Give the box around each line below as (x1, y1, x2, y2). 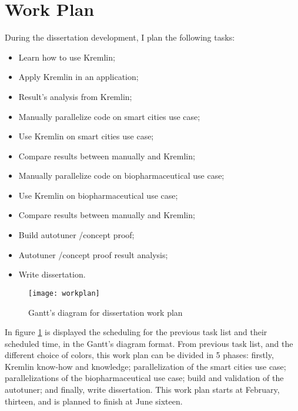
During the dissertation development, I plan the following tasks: (5, 31, 235, 44)
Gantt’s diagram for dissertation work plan (28, 306, 183, 318)
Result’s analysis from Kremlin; (18, 90, 132, 102)
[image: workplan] (28, 289, 100, 298)
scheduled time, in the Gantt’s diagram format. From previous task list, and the (5, 337, 293, 349)
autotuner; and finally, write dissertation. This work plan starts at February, (5, 383, 280, 396)
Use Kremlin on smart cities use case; (18, 130, 154, 142)
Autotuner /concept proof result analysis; (18, 248, 168, 260)
